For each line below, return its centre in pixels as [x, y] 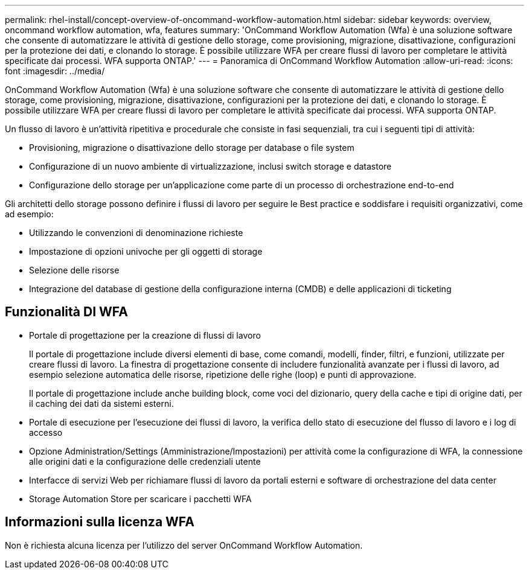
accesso [46, 432]
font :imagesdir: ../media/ [55, 71]
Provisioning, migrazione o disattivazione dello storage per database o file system [192, 148]
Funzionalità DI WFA [66, 312]
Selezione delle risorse [74, 270]
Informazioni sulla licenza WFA [100, 522]
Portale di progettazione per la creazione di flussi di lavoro [145, 335]
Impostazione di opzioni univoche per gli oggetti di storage [146, 251]
